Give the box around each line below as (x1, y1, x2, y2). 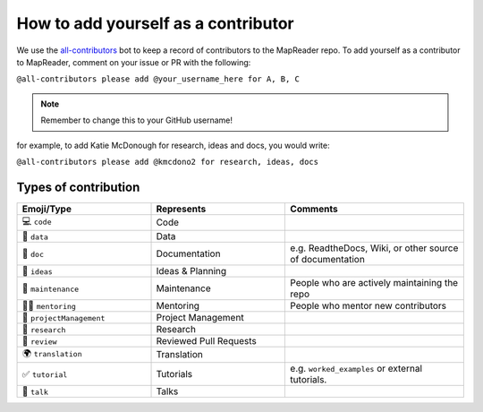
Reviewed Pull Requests (156, 334, 257, 347)
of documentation (290, 253, 366, 265)
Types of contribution (16, 179, 140, 194)
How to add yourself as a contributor (16, 13, 294, 33)
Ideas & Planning (156, 264, 227, 277)
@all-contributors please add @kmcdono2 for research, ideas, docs (16, 157, 319, 167)
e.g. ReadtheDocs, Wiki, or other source (290, 242, 459, 254)
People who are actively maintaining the (290, 276, 459, 288)
